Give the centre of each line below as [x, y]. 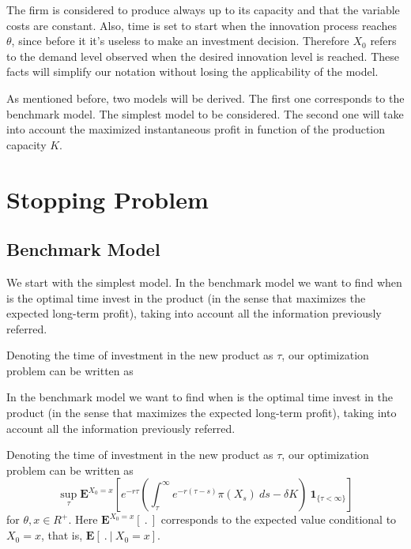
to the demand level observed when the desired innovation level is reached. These [203, 56]
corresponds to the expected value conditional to [279, 519]
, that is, [62, 535]
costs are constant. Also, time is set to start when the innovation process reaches [202, 25]
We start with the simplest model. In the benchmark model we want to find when [204, 282]
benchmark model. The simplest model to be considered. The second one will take [205, 113]
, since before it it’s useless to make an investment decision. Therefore [180, 41]
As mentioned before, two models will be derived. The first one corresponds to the [205, 98]
